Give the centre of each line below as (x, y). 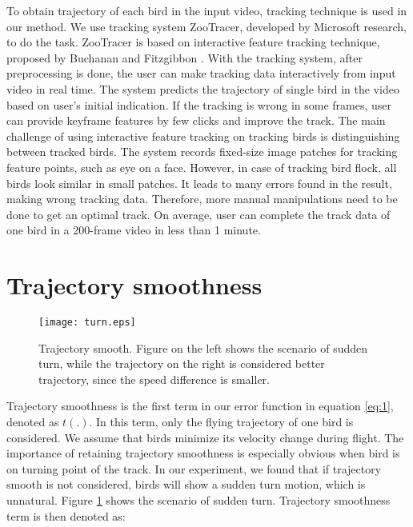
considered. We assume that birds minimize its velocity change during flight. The (205, 437)
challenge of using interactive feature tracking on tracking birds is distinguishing (203, 136)
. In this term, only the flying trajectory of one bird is (221, 422)
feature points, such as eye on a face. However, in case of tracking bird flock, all (202, 167)
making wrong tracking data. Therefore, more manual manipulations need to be (202, 199)
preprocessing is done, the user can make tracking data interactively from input (201, 73)
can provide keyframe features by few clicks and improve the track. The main (196, 120)
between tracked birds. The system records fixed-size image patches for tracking (202, 152)
